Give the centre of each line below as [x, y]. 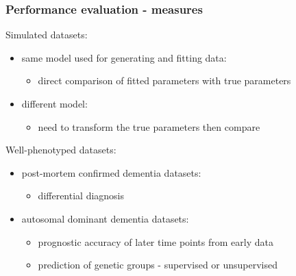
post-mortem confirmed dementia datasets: [111, 172]
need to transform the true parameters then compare [149, 126]
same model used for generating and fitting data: [124, 57]
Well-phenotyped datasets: [61, 150]
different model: [54, 103]
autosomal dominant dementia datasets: [105, 218]
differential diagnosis [81, 196]
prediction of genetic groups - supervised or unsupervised [158, 265]
